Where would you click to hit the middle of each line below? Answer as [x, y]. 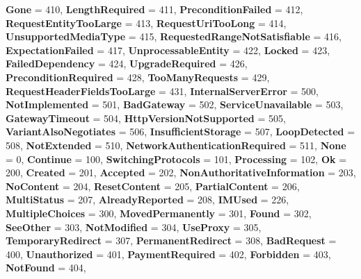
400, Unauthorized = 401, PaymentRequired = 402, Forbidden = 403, [168, 254]
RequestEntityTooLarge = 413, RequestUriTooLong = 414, [146, 23]
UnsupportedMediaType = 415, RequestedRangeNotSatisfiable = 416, [174, 36]
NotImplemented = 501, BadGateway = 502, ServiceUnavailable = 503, [175, 104]
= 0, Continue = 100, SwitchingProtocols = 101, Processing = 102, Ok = [176, 159]
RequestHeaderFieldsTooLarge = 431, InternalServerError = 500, [162, 91]
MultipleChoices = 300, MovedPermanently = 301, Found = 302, [159, 213]
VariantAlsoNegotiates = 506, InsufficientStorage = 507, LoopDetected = [180, 132]
